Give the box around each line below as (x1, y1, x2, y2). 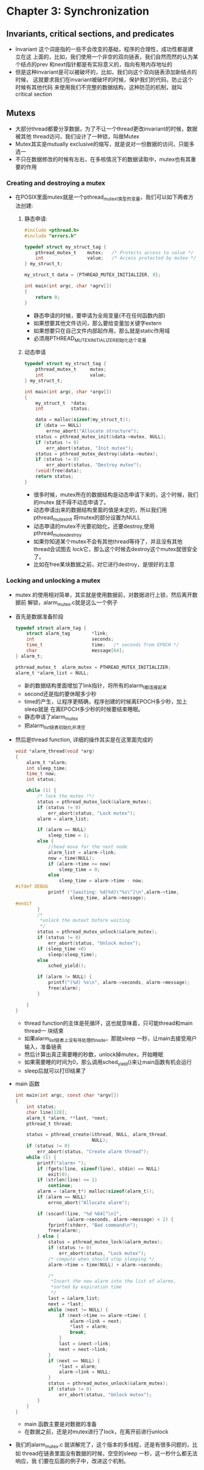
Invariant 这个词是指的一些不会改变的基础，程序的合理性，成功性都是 (15, 46, 188, 52)
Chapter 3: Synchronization (6, 4, 149, 18)
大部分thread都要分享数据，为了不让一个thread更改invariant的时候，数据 (15, 125, 198, 132)
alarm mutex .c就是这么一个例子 (43, 599, 118, 607)
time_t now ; (26, 771, 57, 777)
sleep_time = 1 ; (47, 832, 90, 839)
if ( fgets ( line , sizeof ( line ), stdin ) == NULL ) (37, 1166, 160, 1172)
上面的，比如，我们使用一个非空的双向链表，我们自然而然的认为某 (32, 53, 199, 60)
